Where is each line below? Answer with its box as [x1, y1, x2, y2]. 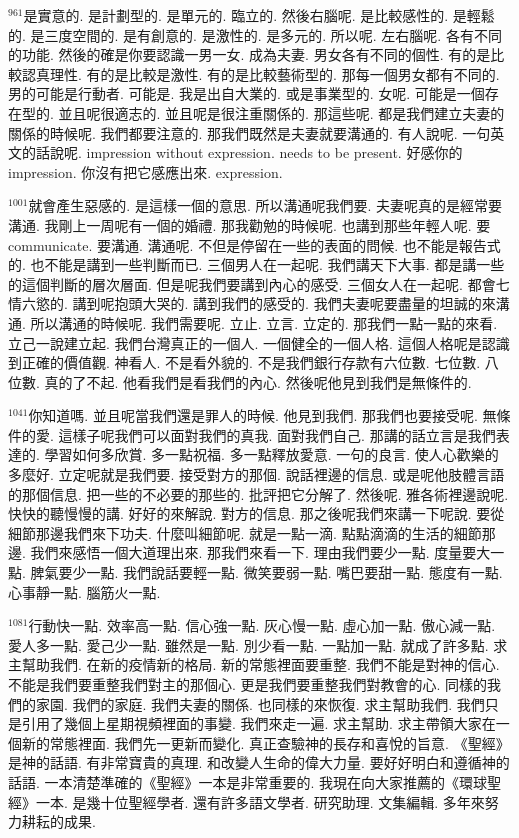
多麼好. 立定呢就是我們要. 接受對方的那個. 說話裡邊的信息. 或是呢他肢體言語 [8, 464, 505, 485]
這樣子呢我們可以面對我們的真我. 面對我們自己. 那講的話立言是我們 [58, 424, 496, 445]
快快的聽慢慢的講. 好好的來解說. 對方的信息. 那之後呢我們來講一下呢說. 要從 [8, 503, 505, 524]
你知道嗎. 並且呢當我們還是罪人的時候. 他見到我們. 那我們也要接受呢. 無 [28, 405, 497, 426]
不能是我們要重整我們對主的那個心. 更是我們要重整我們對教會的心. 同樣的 [8, 674, 488, 694]
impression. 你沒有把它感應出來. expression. [8, 161, 283, 182]
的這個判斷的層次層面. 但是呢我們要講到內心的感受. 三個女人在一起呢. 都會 [8, 273, 496, 294]
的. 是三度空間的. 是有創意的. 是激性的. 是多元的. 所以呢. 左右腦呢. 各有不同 [8, 24, 502, 45]
